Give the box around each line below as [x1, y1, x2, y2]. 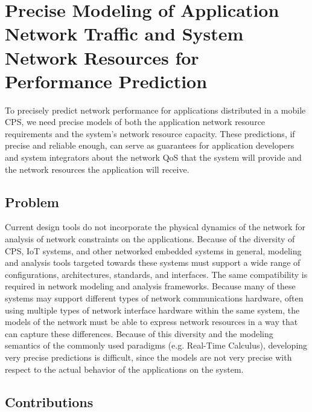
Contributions [5, 392, 94, 411]
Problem [5, 192, 59, 211]
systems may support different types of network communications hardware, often [5, 292, 304, 304]
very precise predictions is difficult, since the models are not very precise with [5, 350, 292, 363]
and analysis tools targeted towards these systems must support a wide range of [5, 256, 301, 269]
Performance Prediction [5, 68, 208, 93]
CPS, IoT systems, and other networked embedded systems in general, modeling [5, 244, 302, 257]
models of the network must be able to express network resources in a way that [5, 315, 298, 328]
